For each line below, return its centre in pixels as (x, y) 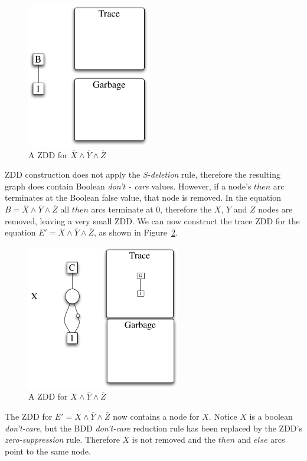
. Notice (223, 416)
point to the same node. (48, 451)
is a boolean (271, 416)
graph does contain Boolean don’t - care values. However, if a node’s (128, 186)
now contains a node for (156, 416)
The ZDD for (29, 416)
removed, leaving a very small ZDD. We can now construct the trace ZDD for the (152, 220)
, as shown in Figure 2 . (135, 232)
